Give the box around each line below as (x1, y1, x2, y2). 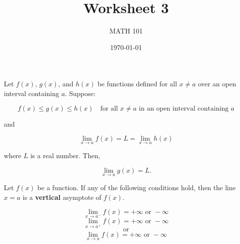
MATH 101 (109, 26, 143, 36)
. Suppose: (65, 88, 96, 98)
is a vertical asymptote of (22, 192, 101, 202)
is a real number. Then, (30, 150, 100, 161)
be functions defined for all (97, 79, 177, 89)
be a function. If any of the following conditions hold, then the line (37, 182, 236, 193)
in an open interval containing (139, 105, 229, 112)
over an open (198, 79, 237, 89)
